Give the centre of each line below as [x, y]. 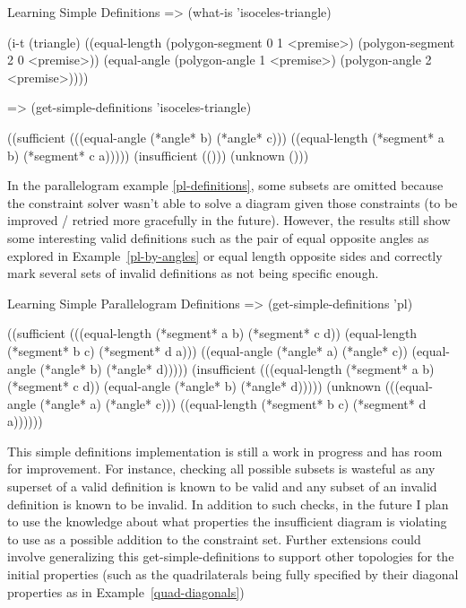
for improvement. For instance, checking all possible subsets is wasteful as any [221, 469]
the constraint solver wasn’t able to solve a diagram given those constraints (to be [233, 202]
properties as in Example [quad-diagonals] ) [126, 591]
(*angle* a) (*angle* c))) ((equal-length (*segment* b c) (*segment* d [233, 403]
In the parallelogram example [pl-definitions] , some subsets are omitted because [225, 185]
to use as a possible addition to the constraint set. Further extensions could [214, 539]
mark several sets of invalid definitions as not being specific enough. [193, 273]
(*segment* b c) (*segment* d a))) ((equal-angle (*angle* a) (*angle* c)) [207, 350]
